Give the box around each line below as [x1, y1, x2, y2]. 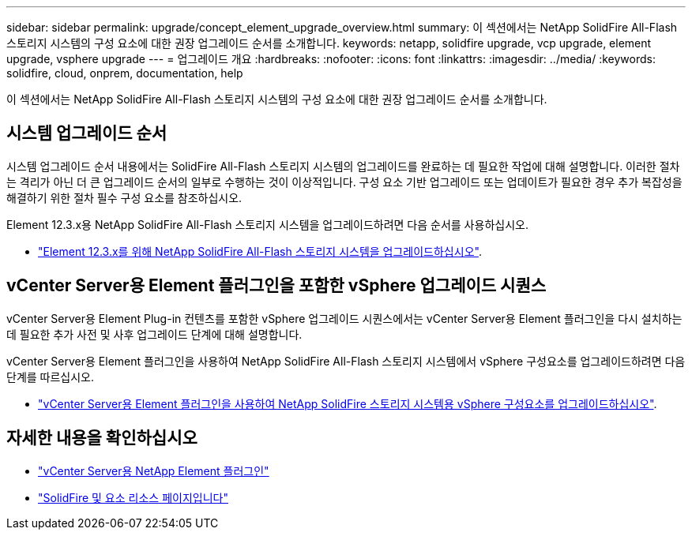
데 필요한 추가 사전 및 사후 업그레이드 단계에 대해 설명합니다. [6, 327, 303, 341]
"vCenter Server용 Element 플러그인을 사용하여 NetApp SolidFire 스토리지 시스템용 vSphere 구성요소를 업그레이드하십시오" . [38, 396, 657, 410]
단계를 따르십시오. [6, 369, 95, 384]
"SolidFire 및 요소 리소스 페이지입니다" [38, 490, 228, 504]
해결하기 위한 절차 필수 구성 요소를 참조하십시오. [6, 190, 243, 204]
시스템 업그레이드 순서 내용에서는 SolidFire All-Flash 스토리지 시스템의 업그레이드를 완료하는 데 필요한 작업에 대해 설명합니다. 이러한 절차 [6, 159, 680, 173]
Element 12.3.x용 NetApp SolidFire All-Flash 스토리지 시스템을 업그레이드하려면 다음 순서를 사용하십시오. [6, 217, 528, 231]
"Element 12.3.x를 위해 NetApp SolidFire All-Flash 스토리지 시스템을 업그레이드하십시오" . [38, 244, 482, 258]
